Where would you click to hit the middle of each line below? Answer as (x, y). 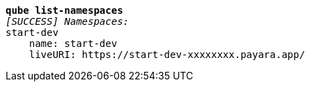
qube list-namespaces (64, 10)
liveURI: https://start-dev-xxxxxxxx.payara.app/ (167, 55)
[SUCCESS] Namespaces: (68, 21)
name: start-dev (73, 43)
